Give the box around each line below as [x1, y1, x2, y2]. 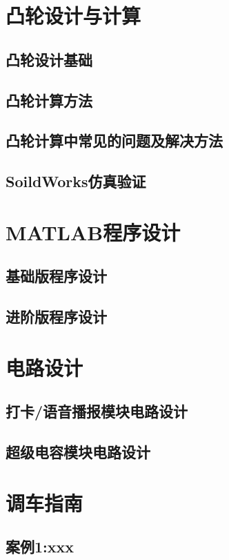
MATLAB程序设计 [6, 218, 181, 246]
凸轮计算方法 [6, 89, 92, 110]
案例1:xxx [6, 536, 74, 557]
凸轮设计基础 [6, 48, 92, 70]
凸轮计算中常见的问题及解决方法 [6, 130, 223, 151]
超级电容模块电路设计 [6, 441, 150, 462]
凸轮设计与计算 [6, 1, 141, 30]
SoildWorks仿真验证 [6, 171, 146, 192]
